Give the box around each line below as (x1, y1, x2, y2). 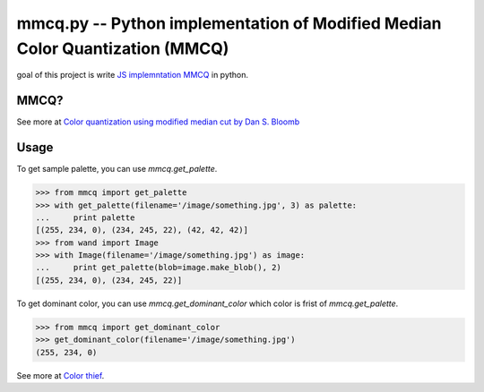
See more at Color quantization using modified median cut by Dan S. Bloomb (16, 116, 300, 127)
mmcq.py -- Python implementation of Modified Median (16, 13, 443, 33)
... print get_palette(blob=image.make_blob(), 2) (35, 262, 281, 273)
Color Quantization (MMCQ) (16, 38, 229, 58)
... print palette (35, 212, 135, 223)
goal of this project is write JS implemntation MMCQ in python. (16, 70, 249, 81)
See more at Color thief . (16, 370, 105, 380)
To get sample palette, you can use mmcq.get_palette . (16, 164, 218, 175)
